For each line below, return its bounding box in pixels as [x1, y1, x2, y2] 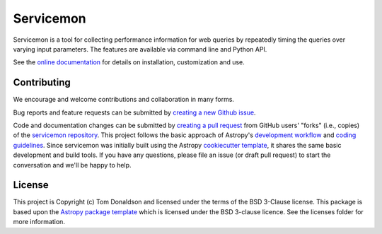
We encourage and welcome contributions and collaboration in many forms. [13, 95, 235, 104]
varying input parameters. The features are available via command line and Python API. [13, 45, 267, 53]
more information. [13, 218, 65, 226]
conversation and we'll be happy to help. [13, 160, 132, 169]
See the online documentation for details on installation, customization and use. [13, 58, 245, 66]
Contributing [13, 76, 71, 88]
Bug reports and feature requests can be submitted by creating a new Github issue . [13, 108, 256, 117]
